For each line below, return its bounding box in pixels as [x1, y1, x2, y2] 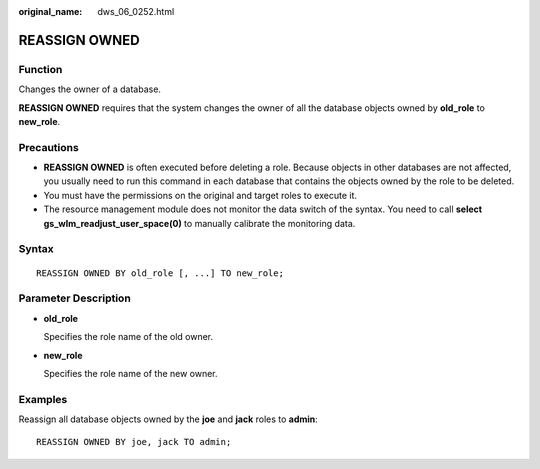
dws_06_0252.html [97, 6, 175, 17]
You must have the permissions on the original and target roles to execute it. [43, 189, 358, 201]
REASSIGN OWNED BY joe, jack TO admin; [36, 436, 232, 448]
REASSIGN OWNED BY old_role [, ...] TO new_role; [36, 267, 285, 279]
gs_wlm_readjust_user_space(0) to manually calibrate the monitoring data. [43, 217, 356, 229]
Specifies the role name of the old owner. [43, 331, 214, 343]
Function [18, 62, 63, 76]
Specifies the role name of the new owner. [43, 367, 219, 379]
